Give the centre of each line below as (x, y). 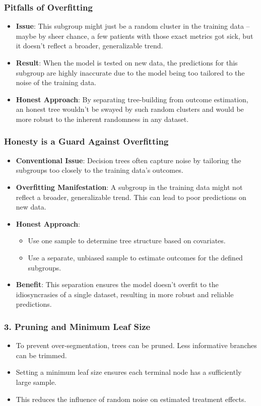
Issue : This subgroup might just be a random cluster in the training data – (133, 26)
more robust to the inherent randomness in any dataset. (102, 119)
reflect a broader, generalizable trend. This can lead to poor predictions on (131, 197)
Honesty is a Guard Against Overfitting (86, 141)
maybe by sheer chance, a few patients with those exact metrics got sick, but (135, 36)
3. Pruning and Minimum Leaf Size (77, 326)
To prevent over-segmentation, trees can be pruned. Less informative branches (136, 345)
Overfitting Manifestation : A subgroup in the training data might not (129, 187)
